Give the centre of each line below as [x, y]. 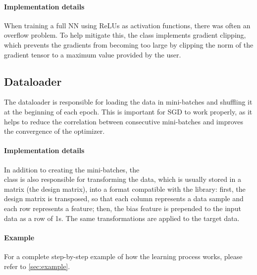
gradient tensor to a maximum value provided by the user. [93, 54]
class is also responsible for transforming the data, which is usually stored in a [123, 179]
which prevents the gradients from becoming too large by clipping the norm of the [129, 44]
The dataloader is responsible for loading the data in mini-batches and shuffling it [128, 102]
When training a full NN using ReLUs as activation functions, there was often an [127, 25]
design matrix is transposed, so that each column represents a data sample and [124, 198]
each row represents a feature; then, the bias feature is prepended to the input [123, 208]
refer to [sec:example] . [37, 266]
